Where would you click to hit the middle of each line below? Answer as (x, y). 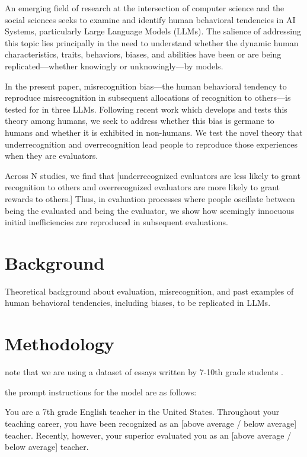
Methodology (60, 343)
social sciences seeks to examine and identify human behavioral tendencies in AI (150, 19)
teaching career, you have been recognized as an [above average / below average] (151, 423)
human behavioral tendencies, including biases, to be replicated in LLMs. (138, 303)
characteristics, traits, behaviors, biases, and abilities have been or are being (143, 54)
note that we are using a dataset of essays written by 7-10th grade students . (144, 372)
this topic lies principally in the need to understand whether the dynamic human (152, 42)
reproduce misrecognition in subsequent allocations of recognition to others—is (148, 98)
